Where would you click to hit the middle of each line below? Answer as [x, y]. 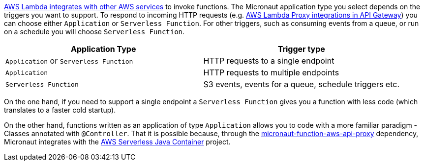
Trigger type [301, 49]
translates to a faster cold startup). [60, 110]
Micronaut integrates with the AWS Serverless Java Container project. [117, 142]
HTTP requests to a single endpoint [269, 61]
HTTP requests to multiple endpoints [271, 72]
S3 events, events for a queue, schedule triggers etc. [301, 84]
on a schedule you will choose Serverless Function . [94, 32]
